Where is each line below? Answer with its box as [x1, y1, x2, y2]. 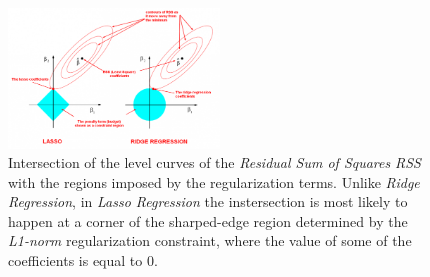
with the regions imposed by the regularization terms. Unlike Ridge [8, 171, 420, 192]
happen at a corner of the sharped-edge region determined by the [8, 210, 408, 231]
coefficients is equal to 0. [8, 250, 158, 271]
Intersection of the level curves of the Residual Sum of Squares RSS [8, 152, 421, 173]
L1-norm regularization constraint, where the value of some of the [8, 230, 412, 251]
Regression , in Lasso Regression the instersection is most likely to [8, 191, 408, 212]
